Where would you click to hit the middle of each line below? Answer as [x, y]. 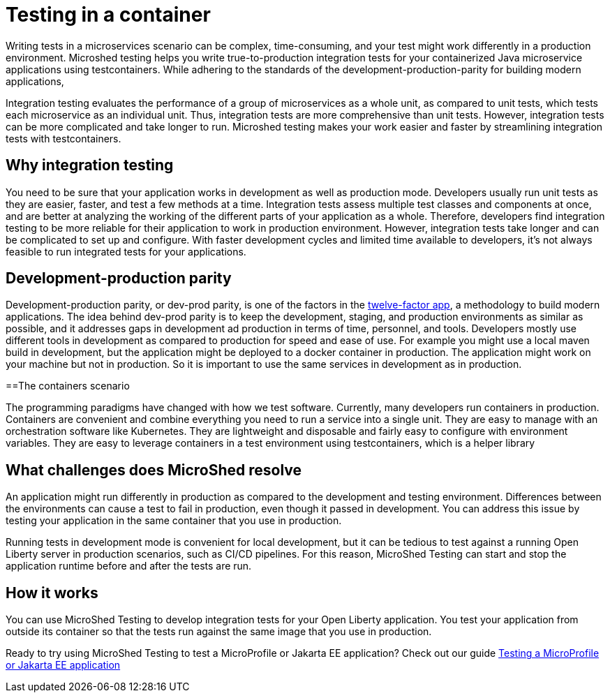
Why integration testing [90, 165]
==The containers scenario [68, 386]
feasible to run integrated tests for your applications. [126, 251]
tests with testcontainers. [64, 138]
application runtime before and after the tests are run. [129, 566]
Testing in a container [108, 15]
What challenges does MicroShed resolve [154, 470]
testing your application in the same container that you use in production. [174, 521]
